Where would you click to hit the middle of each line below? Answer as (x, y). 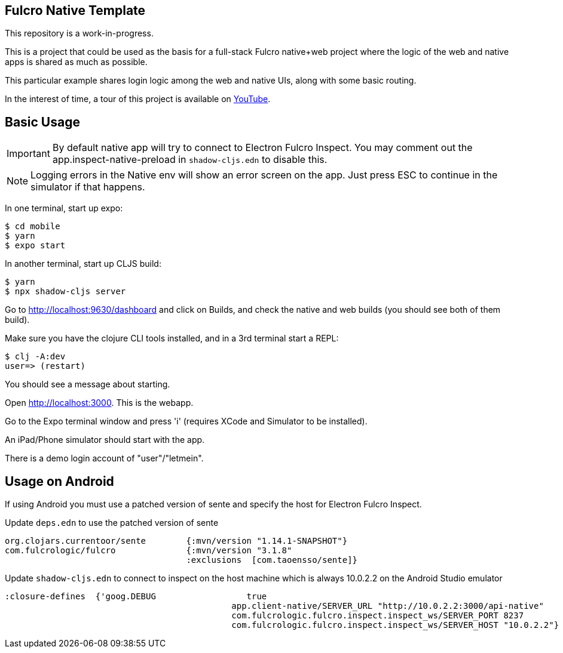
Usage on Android (59, 481)
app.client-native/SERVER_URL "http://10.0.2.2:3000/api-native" (388, 606)
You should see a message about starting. (88, 384)
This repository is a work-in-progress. (79, 33)
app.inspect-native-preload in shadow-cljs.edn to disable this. (190, 160)
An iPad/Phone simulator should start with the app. (105, 440)
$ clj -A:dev (35, 357)
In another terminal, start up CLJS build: (83, 264)
